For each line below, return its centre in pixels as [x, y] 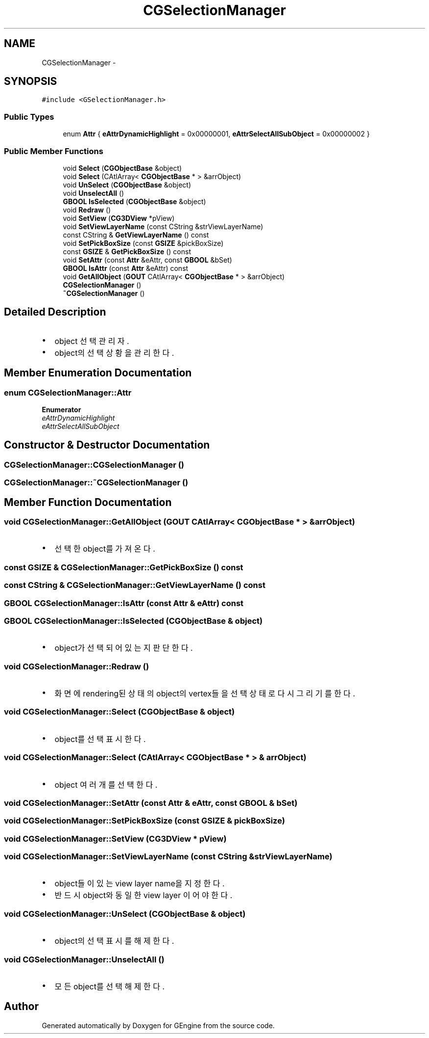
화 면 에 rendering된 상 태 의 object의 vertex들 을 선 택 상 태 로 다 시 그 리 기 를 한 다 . [205, 694]
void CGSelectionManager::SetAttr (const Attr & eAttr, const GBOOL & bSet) [151, 803]
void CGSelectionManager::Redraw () [77, 666]
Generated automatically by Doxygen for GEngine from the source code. [158, 1025]
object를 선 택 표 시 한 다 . [100, 739]
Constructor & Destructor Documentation [107, 445]
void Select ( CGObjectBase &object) [122, 168]
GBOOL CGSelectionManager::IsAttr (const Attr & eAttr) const [124, 603]
